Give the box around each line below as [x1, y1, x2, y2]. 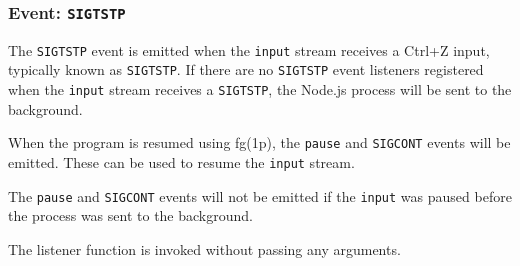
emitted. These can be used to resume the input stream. [8, 152, 355, 172]
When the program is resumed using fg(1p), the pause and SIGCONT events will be [8, 132, 511, 153]
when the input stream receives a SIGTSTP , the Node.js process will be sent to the [8, 79, 512, 100]
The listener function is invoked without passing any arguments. [8, 238, 401, 259]
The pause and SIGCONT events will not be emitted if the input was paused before [8, 185, 512, 206]
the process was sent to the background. [8, 205, 253, 226]
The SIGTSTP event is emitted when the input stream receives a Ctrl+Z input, [8, 39, 490, 60]
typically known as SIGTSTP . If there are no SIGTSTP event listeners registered [8, 59, 484, 80]
